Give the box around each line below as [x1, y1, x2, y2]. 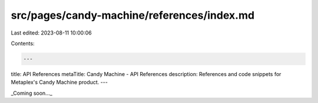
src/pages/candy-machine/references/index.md [11, 9, 255, 22]
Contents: [11, 40, 35, 47]
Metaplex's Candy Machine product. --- [11, 79, 108, 86]
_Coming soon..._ [11, 90, 52, 97]
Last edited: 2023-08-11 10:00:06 [11, 29, 92, 36]
